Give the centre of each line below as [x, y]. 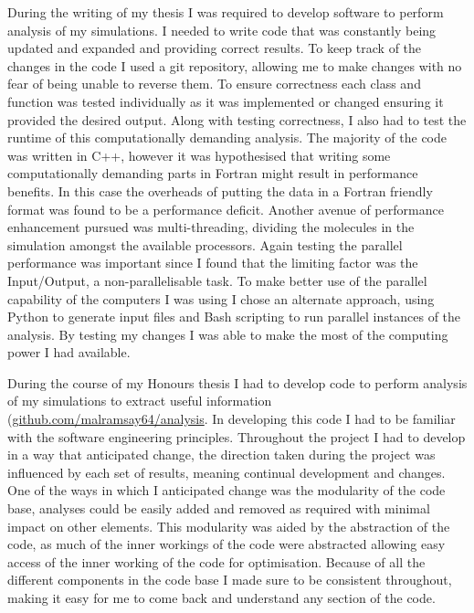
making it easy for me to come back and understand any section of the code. [221, 597]
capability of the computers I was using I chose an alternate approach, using [221, 298]
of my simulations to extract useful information [140, 401]
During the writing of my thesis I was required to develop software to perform [226, 12]
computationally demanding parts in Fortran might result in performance [213, 173]
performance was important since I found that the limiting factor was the [213, 263]
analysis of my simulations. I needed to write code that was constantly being [222, 30]
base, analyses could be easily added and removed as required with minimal [219, 508]
